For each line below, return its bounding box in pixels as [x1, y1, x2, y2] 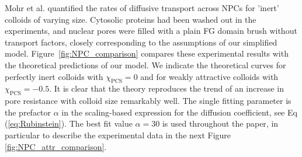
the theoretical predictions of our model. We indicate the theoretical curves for [5, 58, 286, 71]
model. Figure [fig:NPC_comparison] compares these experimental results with [5, 47, 289, 60]
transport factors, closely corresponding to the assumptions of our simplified [5, 36, 277, 48]
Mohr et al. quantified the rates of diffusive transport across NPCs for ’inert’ [5, 2, 279, 13]
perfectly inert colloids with [5, 70, 103, 82]
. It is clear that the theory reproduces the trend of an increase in [49, 82, 284, 95]
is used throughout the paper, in [162, 117, 279, 130]
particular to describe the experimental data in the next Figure [5, 128, 231, 141]
